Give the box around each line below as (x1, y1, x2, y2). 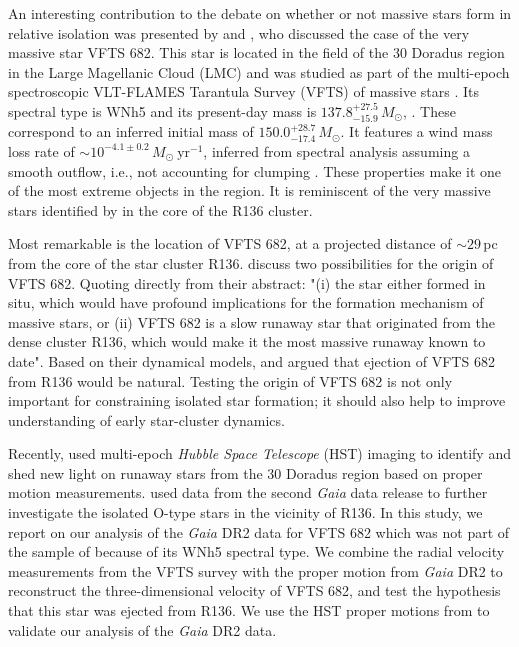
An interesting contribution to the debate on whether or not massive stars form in (8, 3, 512, 23)
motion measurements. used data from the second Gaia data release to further (8, 482, 488, 503)
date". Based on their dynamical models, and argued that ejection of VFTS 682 (8, 350, 495, 371)
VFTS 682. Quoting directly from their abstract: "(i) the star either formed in (8, 272, 486, 293)
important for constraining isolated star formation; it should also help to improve (8, 390, 506, 411)
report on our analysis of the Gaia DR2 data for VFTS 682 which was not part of (8, 521, 510, 542)
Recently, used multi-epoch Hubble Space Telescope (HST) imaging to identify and (8, 443, 511, 464)
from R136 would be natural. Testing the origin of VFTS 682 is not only (8, 370, 453, 391)
